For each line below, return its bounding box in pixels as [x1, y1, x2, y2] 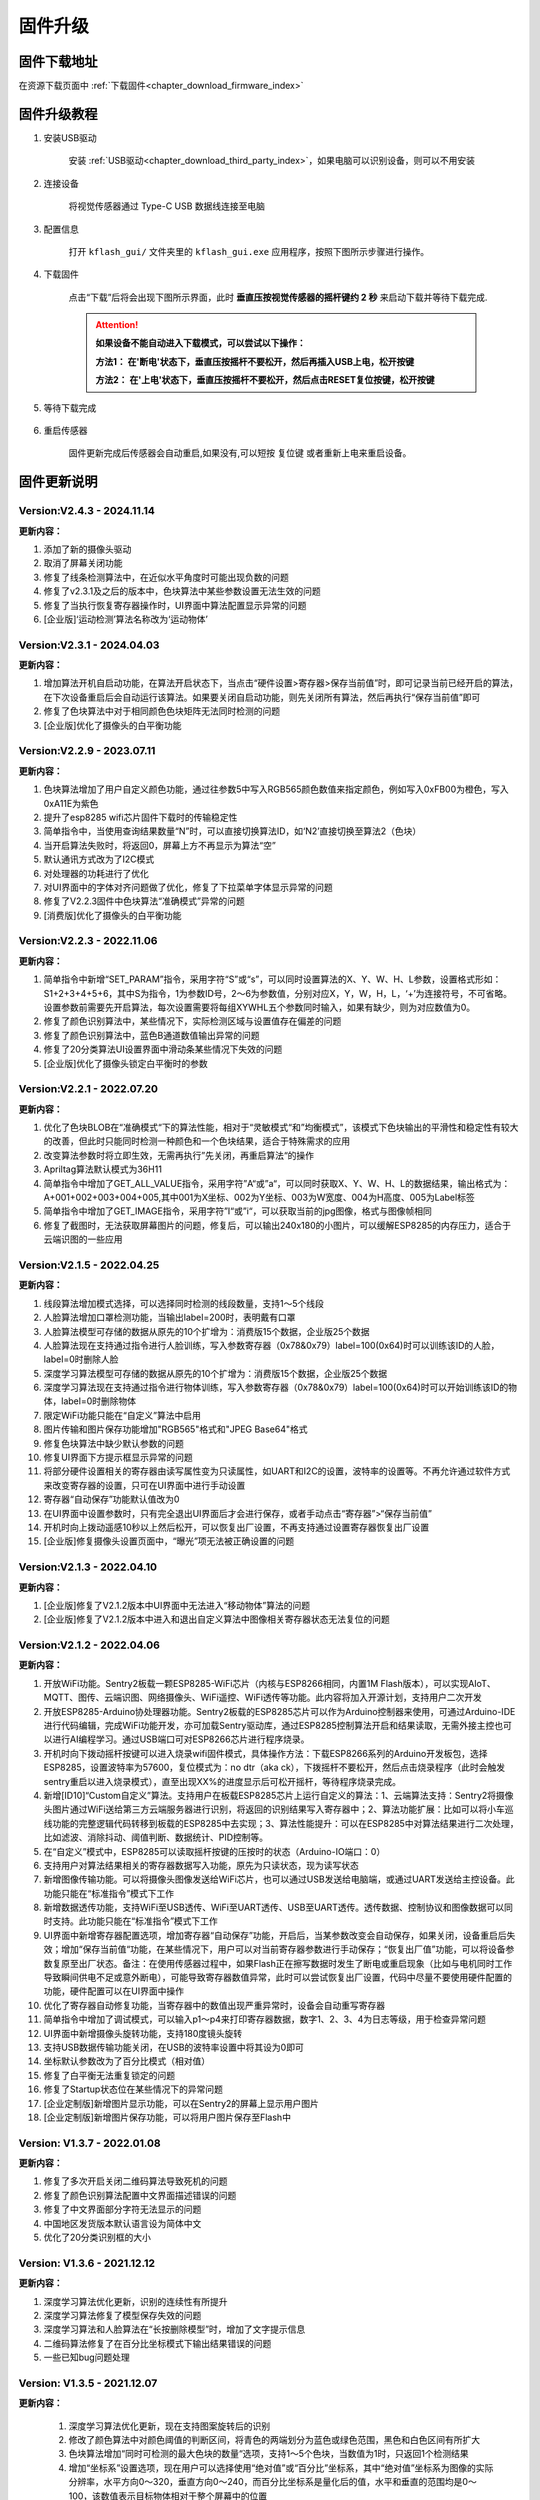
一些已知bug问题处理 [43, 2351, 130, 2364]
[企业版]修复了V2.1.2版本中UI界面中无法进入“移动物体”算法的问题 [43, 1599, 311, 1611]
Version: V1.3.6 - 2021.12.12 [18, 2256, 155, 2270]
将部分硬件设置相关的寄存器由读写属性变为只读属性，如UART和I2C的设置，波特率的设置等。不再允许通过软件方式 [43, 1465, 511, 1477]
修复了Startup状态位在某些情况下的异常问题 [43, 2083, 224, 2095]
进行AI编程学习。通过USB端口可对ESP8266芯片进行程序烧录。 [51, 1733, 310, 1745]
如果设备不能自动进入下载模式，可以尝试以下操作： [95, 337, 306, 349]
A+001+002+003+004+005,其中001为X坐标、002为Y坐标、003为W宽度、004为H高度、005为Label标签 [43, 1191, 475, 1204]
